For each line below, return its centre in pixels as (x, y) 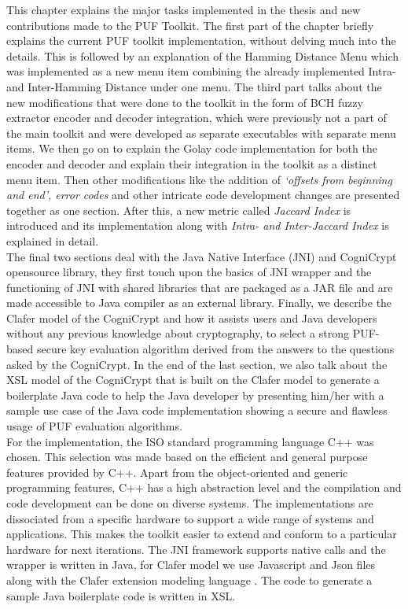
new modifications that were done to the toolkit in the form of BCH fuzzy (185, 102)
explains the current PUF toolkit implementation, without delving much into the (201, 41)
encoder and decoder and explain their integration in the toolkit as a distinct (192, 163)
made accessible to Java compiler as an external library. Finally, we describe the (199, 303)
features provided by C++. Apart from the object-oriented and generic (177, 472)
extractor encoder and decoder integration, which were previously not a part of (197, 118)
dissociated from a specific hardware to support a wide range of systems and (190, 518)
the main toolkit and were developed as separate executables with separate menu (201, 133)
